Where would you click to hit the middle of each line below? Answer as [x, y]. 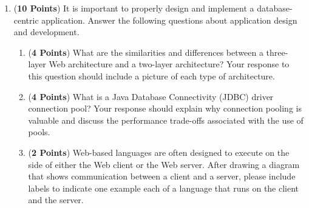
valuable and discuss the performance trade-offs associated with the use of [166, 120]
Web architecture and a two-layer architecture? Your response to [169, 64]
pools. [39, 132]
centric [26, 20]
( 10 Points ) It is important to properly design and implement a [134, 8]
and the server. [56, 200]
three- [277, 52]
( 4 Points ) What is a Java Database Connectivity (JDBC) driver [151, 96]
